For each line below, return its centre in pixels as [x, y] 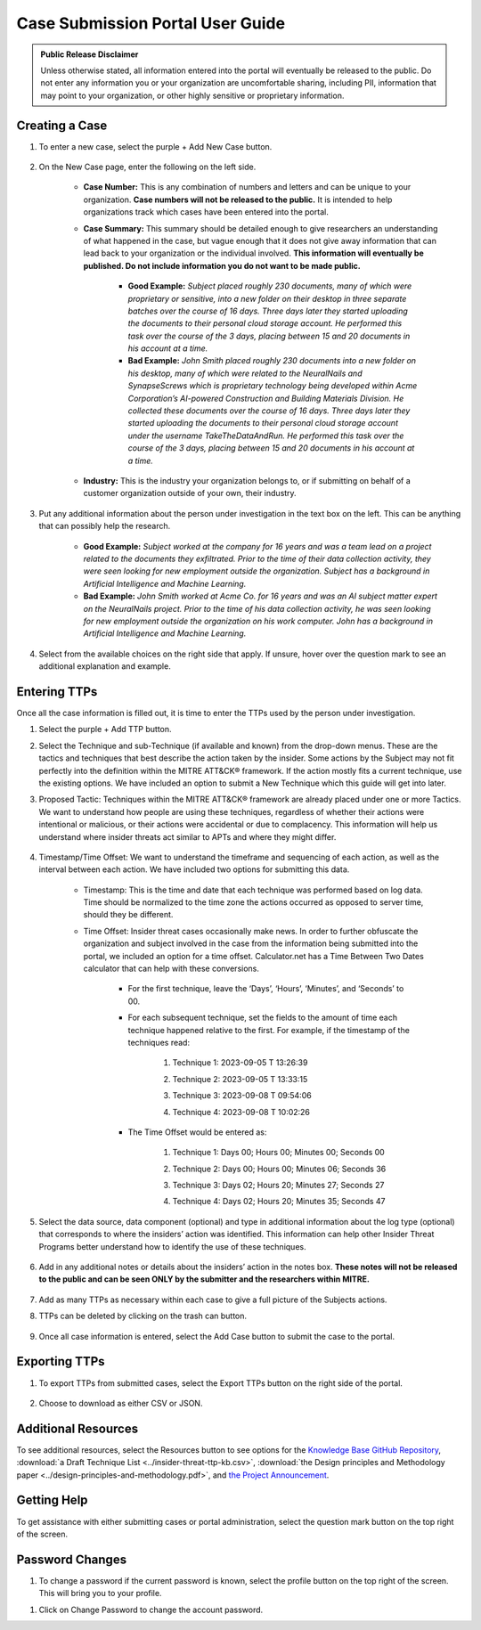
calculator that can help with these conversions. [171, 969]
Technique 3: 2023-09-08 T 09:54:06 [242, 1096]
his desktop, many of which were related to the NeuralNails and [245, 373]
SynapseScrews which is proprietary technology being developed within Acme [273, 386]
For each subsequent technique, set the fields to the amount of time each [263, 1018]
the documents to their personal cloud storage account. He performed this [265, 323]
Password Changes [72, 1559]
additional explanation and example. [105, 666]
